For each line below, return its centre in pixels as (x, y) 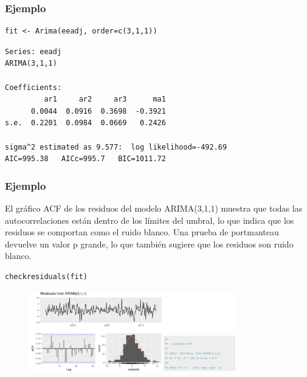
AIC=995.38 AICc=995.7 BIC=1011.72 (85, 159)
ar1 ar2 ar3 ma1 (105, 99)
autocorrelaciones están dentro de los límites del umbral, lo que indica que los (150, 220)
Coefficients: (33, 87)
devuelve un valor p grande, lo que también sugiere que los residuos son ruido (149, 244)
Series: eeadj (33, 51)
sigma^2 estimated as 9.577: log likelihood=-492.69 (116, 147)
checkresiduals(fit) (47, 276)
